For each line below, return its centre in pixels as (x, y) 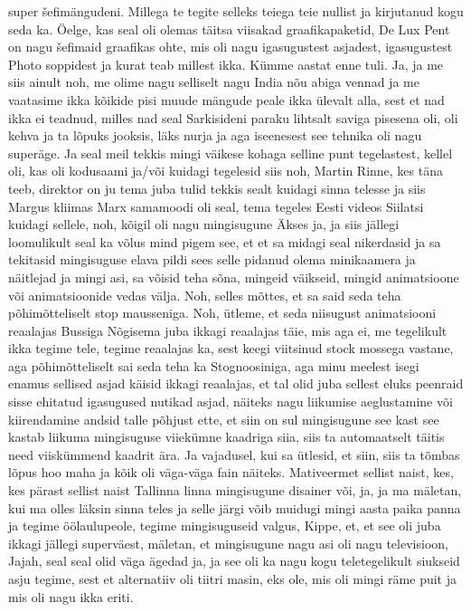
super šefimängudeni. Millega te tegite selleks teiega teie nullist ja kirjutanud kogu (236, 11)
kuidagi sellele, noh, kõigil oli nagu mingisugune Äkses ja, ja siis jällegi (204, 224)
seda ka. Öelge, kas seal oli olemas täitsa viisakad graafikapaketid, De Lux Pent (229, 29)
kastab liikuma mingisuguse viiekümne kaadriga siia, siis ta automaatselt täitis (226, 437)
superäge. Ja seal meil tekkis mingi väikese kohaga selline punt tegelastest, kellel (231, 153)
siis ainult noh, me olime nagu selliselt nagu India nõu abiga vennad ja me (214, 82)
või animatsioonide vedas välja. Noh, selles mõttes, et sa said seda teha (205, 295)
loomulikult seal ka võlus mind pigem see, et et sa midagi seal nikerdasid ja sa (225, 241)
